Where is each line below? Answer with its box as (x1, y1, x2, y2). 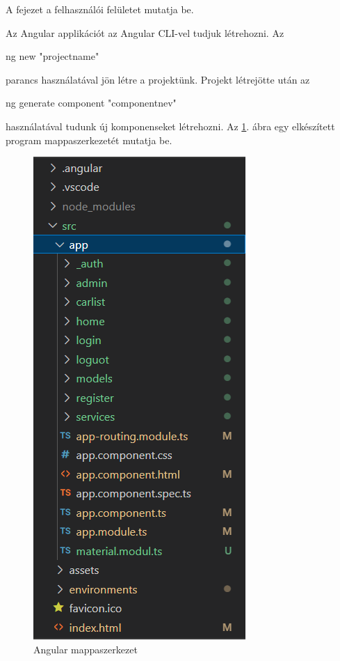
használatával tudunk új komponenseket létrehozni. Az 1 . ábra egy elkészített (6, 118, 335, 133)
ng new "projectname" (6, 49, 99, 63)
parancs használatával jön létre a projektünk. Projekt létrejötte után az (6, 72, 310, 86)
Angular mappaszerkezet (33, 641, 138, 656)
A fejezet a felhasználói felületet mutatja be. (6, 2, 194, 16)
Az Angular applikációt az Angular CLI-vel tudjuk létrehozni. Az (6, 25, 284, 40)
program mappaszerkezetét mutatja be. (6, 132, 172, 147)
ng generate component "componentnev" (6, 95, 177, 110)
